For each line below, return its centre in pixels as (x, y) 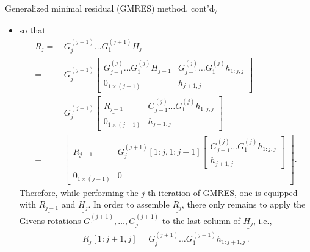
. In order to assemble (129, 204)
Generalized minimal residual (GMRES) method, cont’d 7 (111, 9)
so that (32, 30)
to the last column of (201, 220)
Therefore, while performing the (79, 192)
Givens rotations (50, 220)
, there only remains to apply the (243, 204)
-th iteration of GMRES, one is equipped (221, 192)
